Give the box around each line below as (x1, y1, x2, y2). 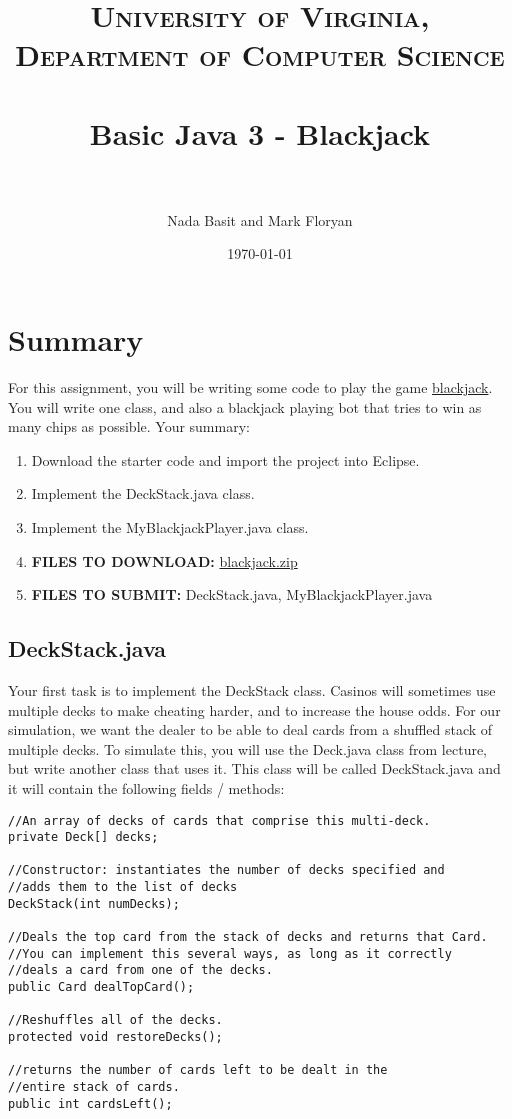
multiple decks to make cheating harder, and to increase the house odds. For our (8, 699, 501, 720)
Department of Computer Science (15, 34, 505, 75)
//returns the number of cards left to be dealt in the (8, 1063, 388, 1078)
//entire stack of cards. (8, 1080, 180, 1095)
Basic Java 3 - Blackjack (89, 112, 431, 153)
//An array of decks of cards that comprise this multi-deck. (8, 813, 431, 828)
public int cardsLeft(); (8, 1096, 173, 1111)
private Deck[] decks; (8, 830, 159, 845)
